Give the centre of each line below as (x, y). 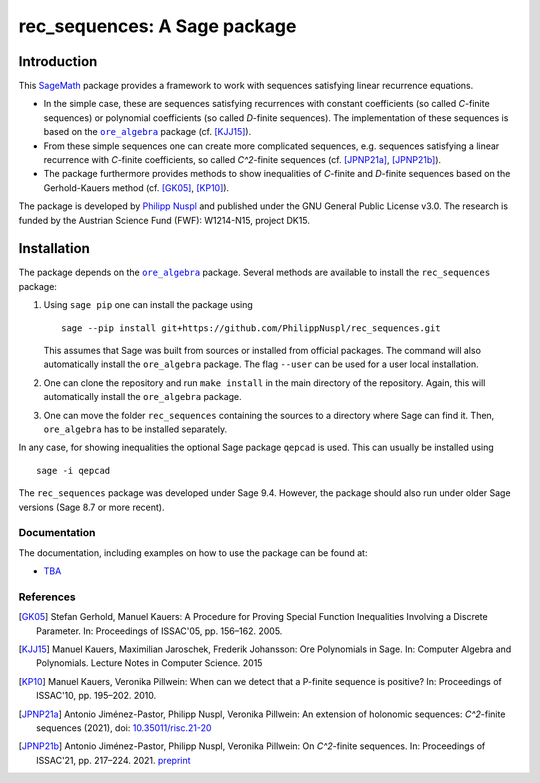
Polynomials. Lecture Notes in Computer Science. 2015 (149, 663)
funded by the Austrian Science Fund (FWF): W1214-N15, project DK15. (164, 220)
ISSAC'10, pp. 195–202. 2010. (96, 696)
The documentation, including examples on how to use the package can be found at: (193, 552)
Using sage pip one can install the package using (148, 305)
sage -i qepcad (73, 470)
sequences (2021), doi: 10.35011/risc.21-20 (124, 727)
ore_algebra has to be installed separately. (135, 429)
